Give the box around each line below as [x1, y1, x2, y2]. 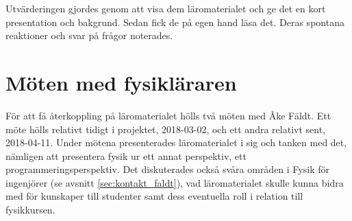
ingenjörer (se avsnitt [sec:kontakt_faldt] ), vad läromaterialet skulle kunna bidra [5, 175, 344, 189]
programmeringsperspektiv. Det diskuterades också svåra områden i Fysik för [5, 162, 329, 176]
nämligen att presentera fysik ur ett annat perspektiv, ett [5, 148, 247, 163]
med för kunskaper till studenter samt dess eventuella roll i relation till [5, 189, 303, 203]
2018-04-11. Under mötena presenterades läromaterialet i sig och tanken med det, [5, 135, 347, 150]
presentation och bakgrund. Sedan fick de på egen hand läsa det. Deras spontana [5, 14, 344, 29]
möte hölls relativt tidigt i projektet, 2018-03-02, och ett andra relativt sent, [5, 121, 325, 136]
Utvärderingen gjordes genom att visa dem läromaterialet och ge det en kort [5, 1, 326, 15]
